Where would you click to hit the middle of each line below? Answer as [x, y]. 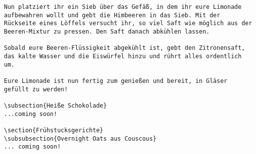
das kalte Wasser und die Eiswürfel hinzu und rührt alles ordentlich [123, 56]
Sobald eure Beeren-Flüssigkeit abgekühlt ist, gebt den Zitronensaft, [125, 48]
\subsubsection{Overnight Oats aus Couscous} [80, 138]
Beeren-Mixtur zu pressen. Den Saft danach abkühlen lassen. [107, 31]
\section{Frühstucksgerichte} [54, 130]
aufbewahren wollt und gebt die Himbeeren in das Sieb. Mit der [112, 15]
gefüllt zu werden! [36, 89]
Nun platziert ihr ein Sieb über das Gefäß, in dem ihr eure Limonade [123, 7]
